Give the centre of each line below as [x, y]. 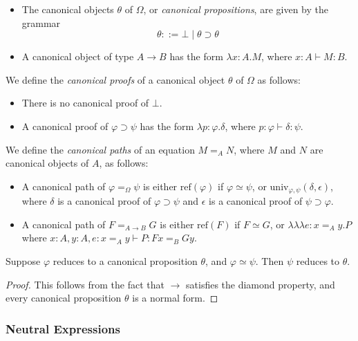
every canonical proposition [64, 298]
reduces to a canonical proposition [125, 260]
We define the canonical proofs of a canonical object [115, 79]
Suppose [23, 260]
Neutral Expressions [63, 328]
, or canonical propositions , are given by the [236, 9]
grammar [41, 22]
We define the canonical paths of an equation [100, 149]
